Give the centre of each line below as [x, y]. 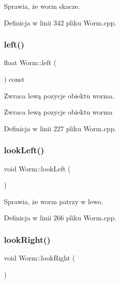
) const [14, 79]
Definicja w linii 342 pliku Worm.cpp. [60, 22]
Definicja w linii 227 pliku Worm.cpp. [60, 128]
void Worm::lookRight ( [40, 258]
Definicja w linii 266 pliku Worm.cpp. [60, 218]
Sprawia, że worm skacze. [42, 6]
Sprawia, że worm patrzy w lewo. [54, 201]
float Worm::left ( [30, 62]
